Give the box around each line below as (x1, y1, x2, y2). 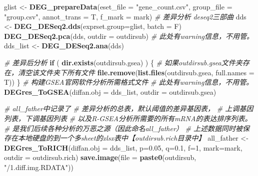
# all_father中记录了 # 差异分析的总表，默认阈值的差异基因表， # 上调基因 (4, 103, 253, 114)
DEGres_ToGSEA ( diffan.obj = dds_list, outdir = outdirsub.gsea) (4, 86, 216, 97)
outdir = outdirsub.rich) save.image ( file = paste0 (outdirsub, (4, 152, 196, 163)
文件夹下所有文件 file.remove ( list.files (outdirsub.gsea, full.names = (38, 67, 254, 77)
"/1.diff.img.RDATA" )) (4, 162, 73, 172)
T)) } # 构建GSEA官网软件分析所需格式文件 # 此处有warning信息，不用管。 (4, 77, 253, 87)
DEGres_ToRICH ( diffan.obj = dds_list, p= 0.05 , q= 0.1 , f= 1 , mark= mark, (4, 142, 242, 153)
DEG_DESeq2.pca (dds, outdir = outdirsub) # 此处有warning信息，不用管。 (4, 30, 253, 41)
